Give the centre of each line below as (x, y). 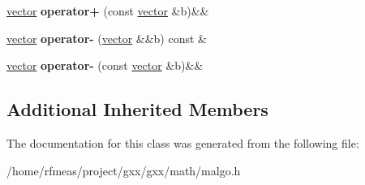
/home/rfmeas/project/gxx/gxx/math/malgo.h (124, 170)
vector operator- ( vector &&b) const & (107, 38)
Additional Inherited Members (137, 109)
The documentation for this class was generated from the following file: (183, 142)
